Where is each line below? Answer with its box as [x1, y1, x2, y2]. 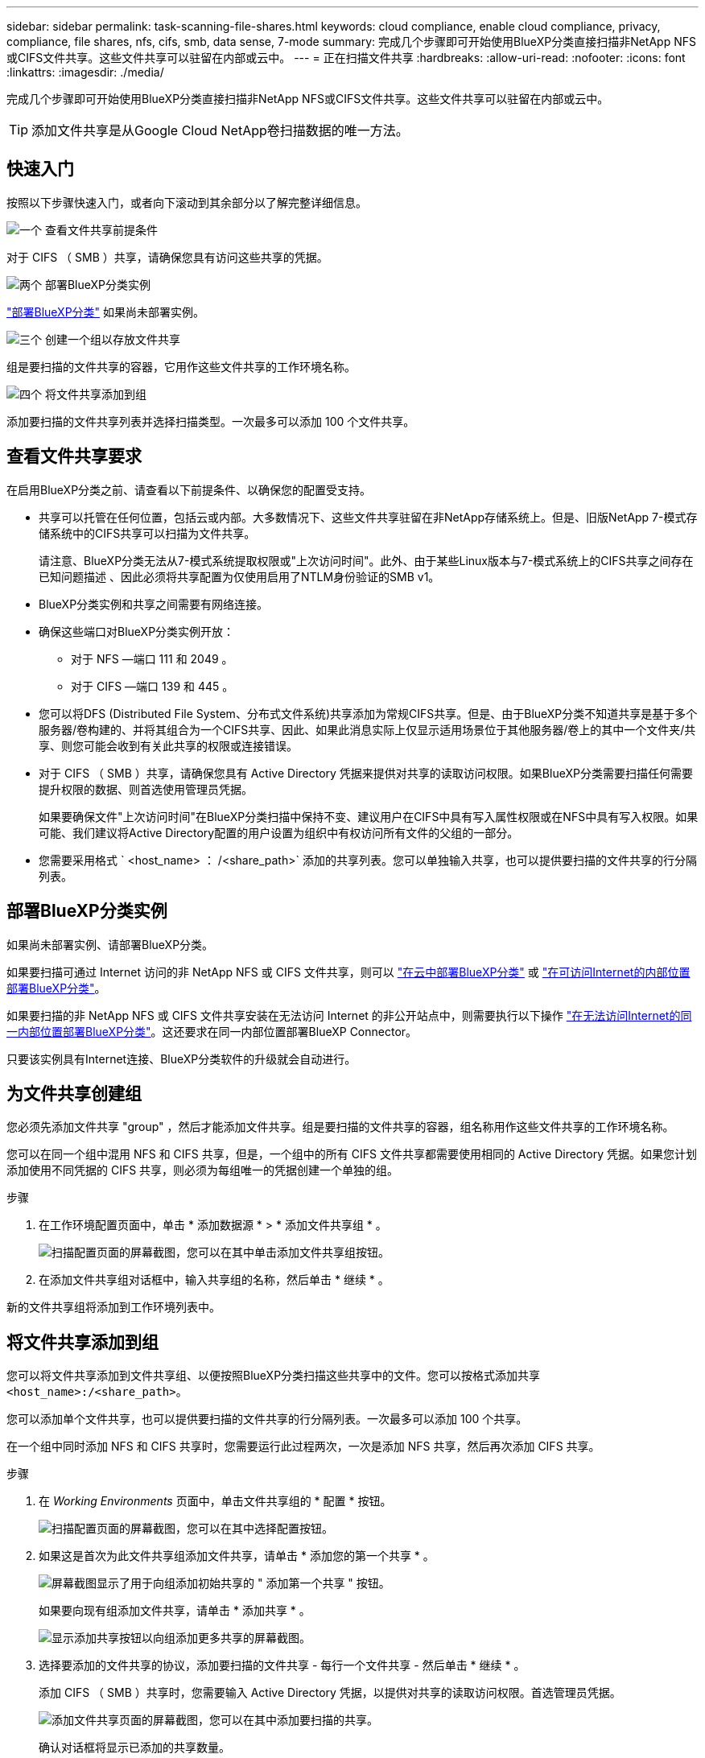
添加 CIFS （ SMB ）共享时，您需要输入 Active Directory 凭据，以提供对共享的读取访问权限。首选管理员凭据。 [39, 1686, 621, 1700]
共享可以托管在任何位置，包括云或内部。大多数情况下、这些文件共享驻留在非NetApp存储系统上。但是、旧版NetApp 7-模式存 [39, 510, 698, 524]
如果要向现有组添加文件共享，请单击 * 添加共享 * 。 [39, 1603, 311, 1618]
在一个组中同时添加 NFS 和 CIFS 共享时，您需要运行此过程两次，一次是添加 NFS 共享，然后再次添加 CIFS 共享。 [6, 1439, 600, 1454]
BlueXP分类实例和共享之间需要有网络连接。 [39, 596, 269, 611]
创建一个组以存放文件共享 [44, 332, 180, 346]
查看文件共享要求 [6, 446, 142, 467]
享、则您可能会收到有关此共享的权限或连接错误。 [39, 738, 298, 753]
